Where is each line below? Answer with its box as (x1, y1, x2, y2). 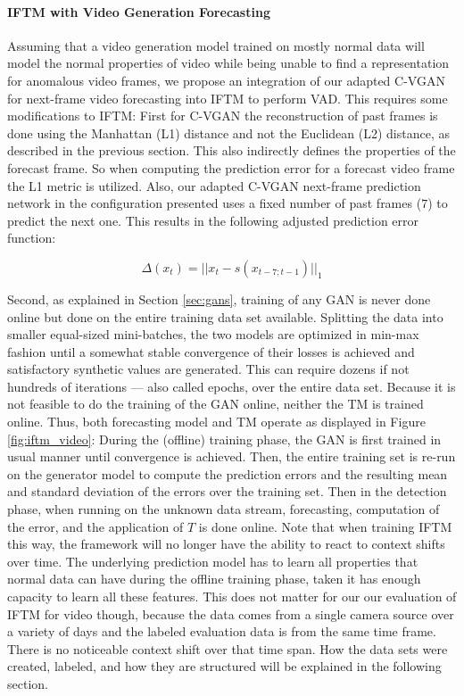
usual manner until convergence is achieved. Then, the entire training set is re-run (7, 447, 456, 466)
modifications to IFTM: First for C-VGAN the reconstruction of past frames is (7, 106, 438, 125)
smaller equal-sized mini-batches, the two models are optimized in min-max (7, 325, 419, 344)
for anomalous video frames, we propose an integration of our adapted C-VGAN (7, 70, 445, 89)
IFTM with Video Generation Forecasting (7, 2, 270, 21)
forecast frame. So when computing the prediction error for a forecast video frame (7, 158, 455, 177)
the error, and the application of (7, 517, 184, 535)
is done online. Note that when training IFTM (198, 517, 452, 535)
